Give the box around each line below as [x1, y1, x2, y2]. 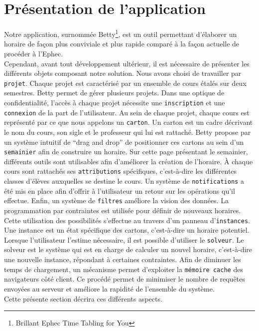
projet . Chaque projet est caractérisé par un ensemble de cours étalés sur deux [4, 77, 247, 88]
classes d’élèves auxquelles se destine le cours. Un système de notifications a [4, 176, 244, 186]
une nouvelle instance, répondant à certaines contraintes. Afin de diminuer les [4, 254, 241, 265]
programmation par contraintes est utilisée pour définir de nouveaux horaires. [4, 205, 241, 215]
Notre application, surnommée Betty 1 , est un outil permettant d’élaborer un [4, 27, 237, 39]
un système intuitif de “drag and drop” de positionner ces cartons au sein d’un [4, 136, 244, 147]
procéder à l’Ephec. [4, 48, 63, 58]
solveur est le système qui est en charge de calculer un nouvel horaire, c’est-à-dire [4, 244, 253, 255]
